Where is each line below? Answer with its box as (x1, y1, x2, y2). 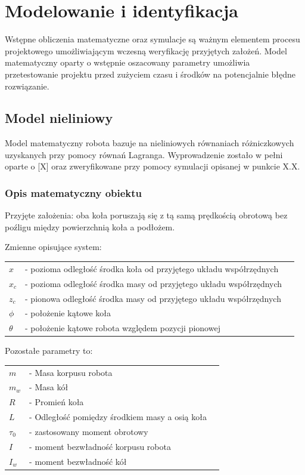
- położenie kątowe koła (25, 307, 111, 319)
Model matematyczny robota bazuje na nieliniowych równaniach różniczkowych (5, 137, 294, 149)
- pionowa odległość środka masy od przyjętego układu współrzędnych (25, 292, 281, 304)
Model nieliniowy (5, 109, 113, 127)
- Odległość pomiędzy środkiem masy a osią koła (29, 411, 207, 423)
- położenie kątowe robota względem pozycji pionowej (25, 322, 220, 334)
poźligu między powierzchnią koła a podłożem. (5, 220, 175, 233)
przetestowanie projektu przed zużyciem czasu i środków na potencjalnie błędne (5, 67, 296, 80)
